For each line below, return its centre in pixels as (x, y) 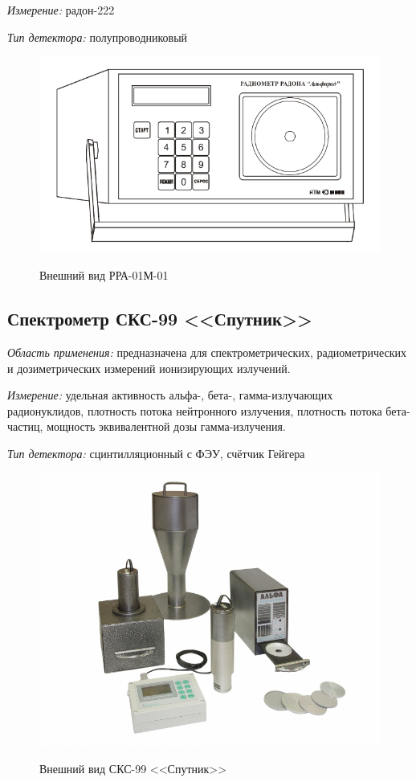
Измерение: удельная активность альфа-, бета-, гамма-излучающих (170, 395)
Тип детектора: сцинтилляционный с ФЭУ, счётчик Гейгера (156, 453)
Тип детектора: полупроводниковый (98, 37)
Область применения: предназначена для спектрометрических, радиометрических (207, 352)
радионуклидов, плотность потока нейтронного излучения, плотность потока (195, 410)
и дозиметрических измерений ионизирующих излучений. (149, 368)
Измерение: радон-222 (61, 10)
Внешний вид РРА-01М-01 (104, 275)
